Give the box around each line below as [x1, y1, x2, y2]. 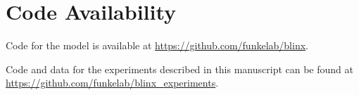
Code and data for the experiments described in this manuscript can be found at [6, 61, 353, 76]
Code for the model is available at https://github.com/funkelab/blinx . [6, 38, 308, 53]
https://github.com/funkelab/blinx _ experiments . [6, 75, 219, 90]
